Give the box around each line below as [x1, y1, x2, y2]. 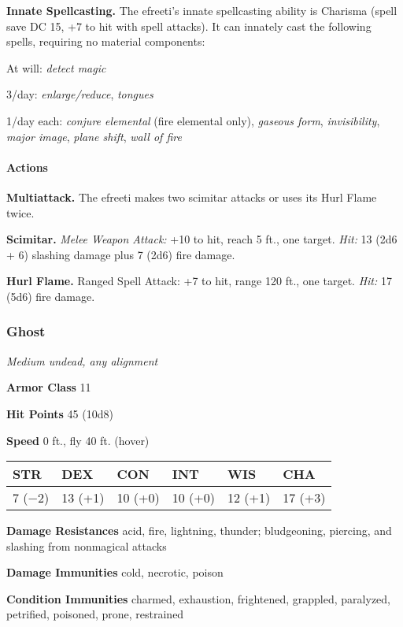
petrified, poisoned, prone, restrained [6, 606, 184, 622]
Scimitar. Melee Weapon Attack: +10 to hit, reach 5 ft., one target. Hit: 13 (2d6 [6, 231, 397, 247]
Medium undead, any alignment [6, 352, 158, 369]
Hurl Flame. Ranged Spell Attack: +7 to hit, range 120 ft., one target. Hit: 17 [6, 273, 392, 289]
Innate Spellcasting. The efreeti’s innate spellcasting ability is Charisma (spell [6, 2, 397, 18]
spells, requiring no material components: [6, 33, 205, 50]
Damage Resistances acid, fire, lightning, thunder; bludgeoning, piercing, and [6, 522, 392, 539]
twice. [6, 204, 35, 221]
